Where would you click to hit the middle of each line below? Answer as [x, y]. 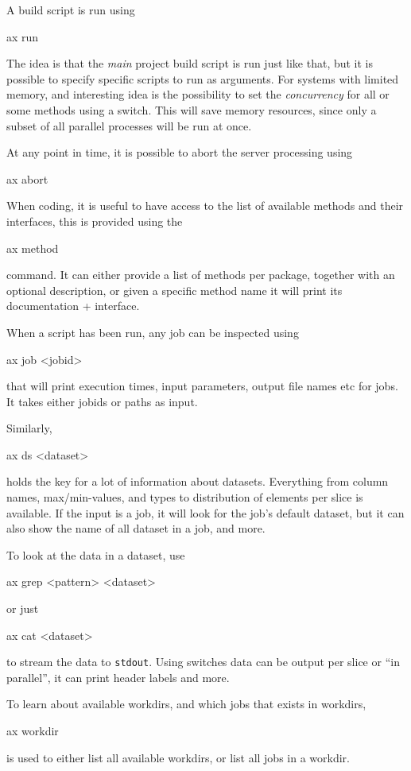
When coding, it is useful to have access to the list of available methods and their [205, 205]
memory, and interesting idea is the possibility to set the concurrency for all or [198, 94]
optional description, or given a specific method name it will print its [174, 290]
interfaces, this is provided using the [95, 221]
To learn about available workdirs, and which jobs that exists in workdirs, [186, 704]
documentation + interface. [73, 306]
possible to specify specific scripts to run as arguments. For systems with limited [203, 78]
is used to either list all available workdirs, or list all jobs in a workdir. [178, 757]
